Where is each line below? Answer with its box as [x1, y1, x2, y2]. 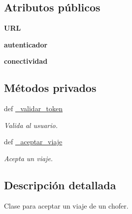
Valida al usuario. [4, 120, 58, 130]
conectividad [4, 56, 48, 66]
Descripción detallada [4, 177, 116, 192]
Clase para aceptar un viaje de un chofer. [4, 200, 129, 211]
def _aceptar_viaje [4, 136, 63, 147]
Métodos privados [4, 80, 97, 95]
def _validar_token [4, 103, 63, 114]
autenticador [4, 39, 48, 49]
